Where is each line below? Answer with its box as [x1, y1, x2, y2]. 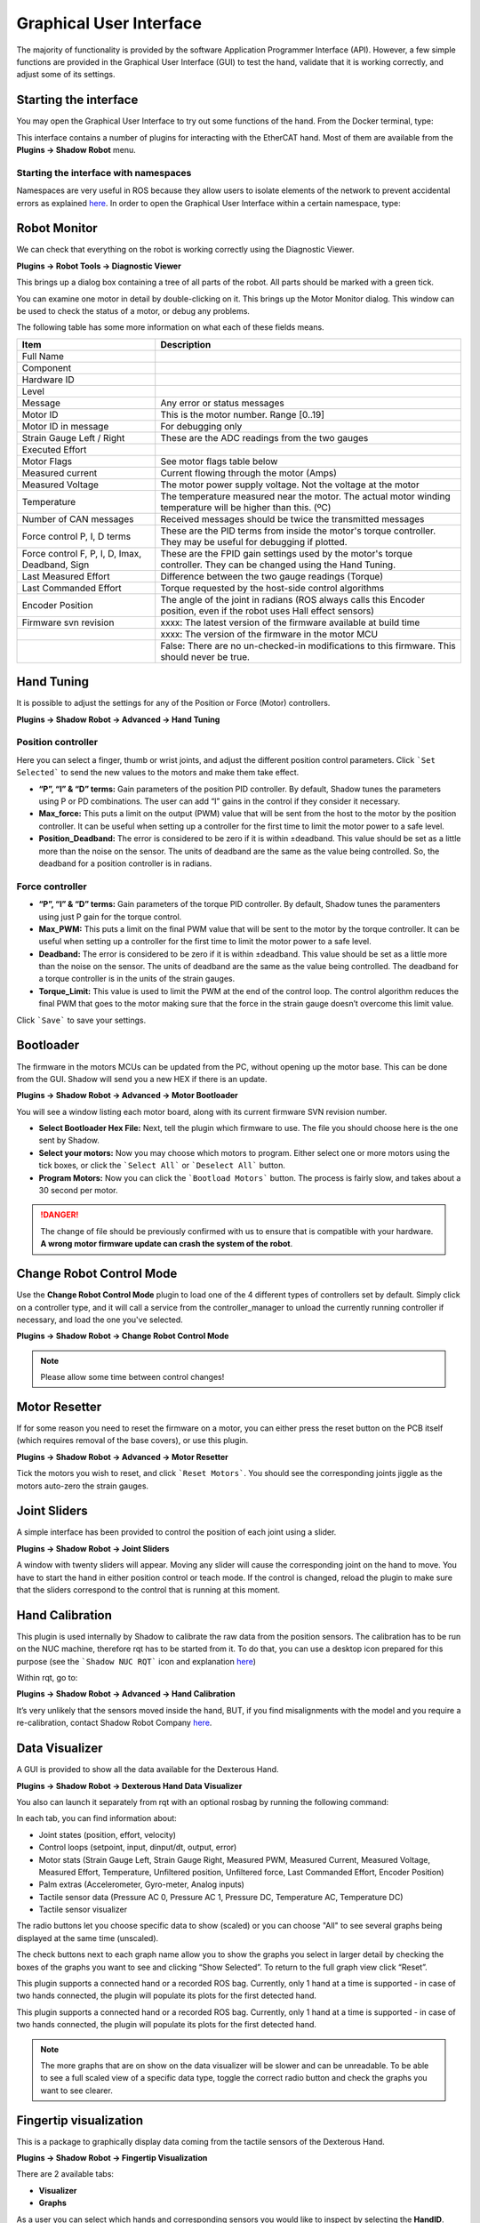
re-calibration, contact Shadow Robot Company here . [16, 1717, 212, 1729]
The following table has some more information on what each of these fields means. [16, 322, 324, 333]
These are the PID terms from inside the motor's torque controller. [160, 525, 436, 537]
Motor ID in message [21, 420, 109, 432]
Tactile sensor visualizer [38, 1904, 128, 1915]
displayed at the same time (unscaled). [16, 1932, 159, 1943]
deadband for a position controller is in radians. [38, 858, 212, 869]
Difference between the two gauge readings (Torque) [160, 570, 384, 582]
